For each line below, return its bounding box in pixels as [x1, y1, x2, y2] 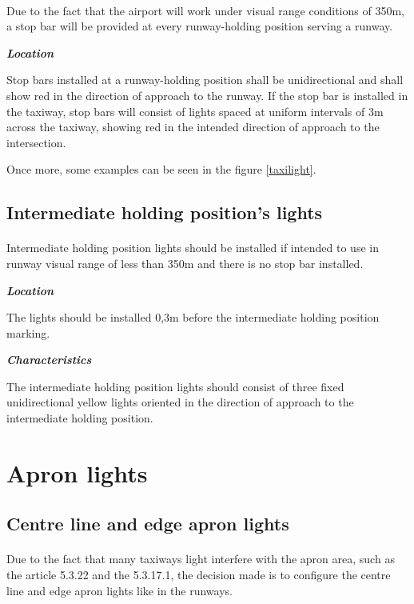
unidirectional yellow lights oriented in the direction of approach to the [6, 394, 354, 410]
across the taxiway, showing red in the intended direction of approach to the [6, 118, 380, 135]
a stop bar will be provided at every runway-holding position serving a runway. [6, 18, 393, 34]
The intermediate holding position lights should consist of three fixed [6, 378, 344, 394]
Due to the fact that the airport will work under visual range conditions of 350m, [6, 2, 404, 18]
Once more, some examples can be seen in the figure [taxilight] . [6, 161, 316, 178]
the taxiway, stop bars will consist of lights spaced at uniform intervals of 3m [6, 102, 384, 119]
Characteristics [6, 351, 92, 368]
